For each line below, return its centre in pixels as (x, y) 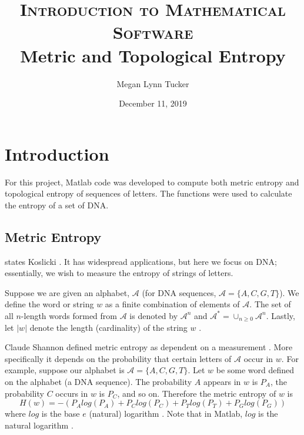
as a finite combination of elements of (172, 304)
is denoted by (154, 315)
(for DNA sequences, (179, 292)
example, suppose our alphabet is (65, 370)
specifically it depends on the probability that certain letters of (118, 358)
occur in (258, 358)
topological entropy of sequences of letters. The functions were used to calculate (148, 193)
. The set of (270, 304)
